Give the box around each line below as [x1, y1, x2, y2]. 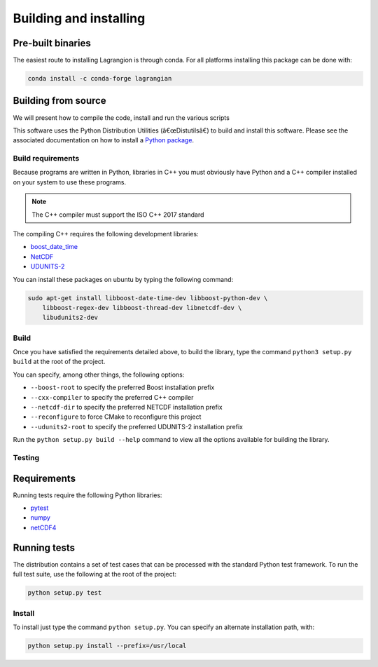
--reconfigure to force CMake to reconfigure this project [30, 412, 202, 421]
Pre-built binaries [13, 37, 91, 49]
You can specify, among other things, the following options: [13, 370, 185, 379]
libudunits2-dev [42, 314, 98, 322]
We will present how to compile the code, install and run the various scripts [13, 113, 230, 122]
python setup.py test [27, 589, 102, 597]
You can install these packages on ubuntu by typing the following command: [13, 275, 234, 283]
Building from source [13, 95, 106, 107]
